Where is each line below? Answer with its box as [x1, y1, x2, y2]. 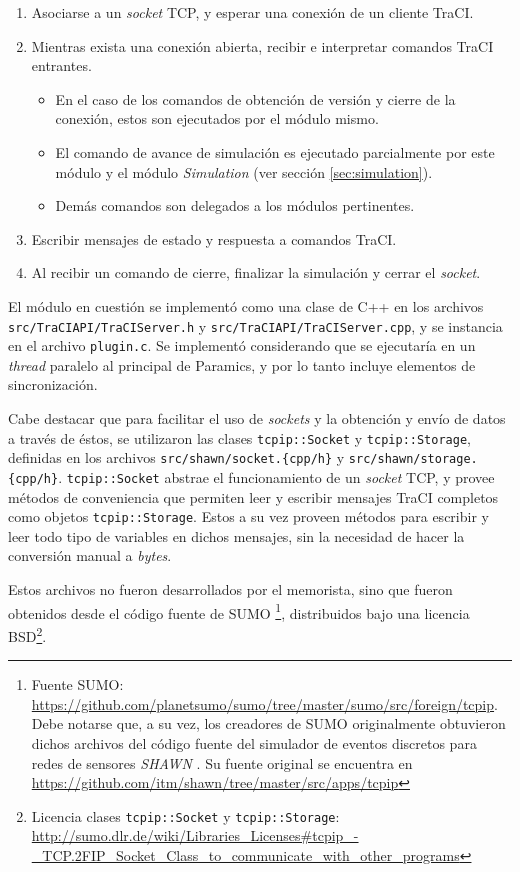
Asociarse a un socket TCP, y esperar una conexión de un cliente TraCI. [31, 2, 474, 22]
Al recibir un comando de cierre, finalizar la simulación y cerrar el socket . [31, 262, 481, 283]
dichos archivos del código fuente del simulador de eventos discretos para [31, 732, 477, 753]
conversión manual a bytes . [8, 545, 172, 566]
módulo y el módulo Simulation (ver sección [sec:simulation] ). [55, 161, 433, 182]
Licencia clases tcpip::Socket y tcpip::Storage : [31, 805, 340, 826]
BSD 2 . [8, 622, 47, 646]
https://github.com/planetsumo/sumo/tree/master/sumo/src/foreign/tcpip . [31, 693, 498, 714]
